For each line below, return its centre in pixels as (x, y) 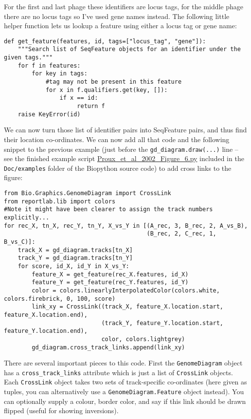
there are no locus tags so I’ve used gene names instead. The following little (117, 16)
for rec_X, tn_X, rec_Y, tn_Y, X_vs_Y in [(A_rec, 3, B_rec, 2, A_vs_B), (126, 226)
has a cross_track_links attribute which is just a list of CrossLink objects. (118, 372)
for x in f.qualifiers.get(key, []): (107, 90)
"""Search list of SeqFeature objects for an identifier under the (129, 49)
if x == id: (79, 98)
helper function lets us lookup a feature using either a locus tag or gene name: (120, 26)
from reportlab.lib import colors (60, 201)
